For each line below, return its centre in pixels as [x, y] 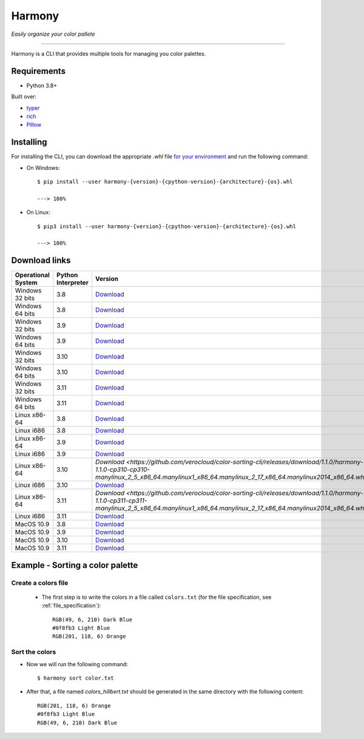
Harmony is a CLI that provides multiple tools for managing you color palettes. [109, 53]
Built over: [24, 96]
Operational [32, 275]
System [26, 283]
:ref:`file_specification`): [71, 606]
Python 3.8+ [42, 86]
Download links [41, 261]
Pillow [34, 125]
